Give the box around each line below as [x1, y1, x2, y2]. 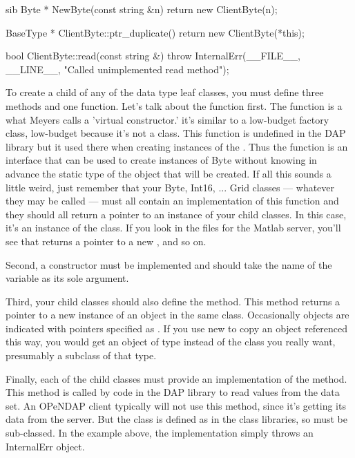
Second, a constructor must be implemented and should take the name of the [6, 257, 332, 271]
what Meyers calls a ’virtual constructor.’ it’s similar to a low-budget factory [6, 112, 329, 126]
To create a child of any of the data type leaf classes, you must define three [6, 85, 324, 99]
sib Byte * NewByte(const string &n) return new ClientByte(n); [6, 2, 278, 16]
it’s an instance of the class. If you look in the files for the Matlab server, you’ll [6, 220, 341, 235]
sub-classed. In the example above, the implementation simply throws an [6, 426, 314, 440]
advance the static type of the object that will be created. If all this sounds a [6, 166, 332, 180]
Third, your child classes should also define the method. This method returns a [6, 294, 340, 308]
